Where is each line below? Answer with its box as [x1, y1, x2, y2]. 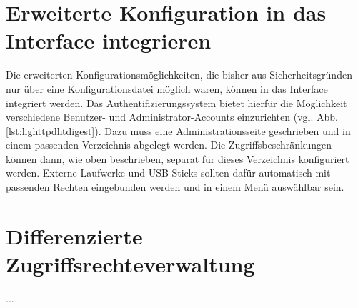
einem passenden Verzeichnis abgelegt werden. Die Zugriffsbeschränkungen [6, 137, 332, 152]
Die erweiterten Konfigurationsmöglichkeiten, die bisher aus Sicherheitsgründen [6, 67, 352, 82]
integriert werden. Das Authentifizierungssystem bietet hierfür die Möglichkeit [6, 95, 347, 110]
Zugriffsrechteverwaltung [6, 249, 255, 279]
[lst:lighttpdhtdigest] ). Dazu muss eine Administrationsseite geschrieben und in [6, 123, 351, 138]
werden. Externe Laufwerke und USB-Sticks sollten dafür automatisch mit [6, 165, 331, 180]
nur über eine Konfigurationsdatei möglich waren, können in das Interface [6, 81, 328, 96]
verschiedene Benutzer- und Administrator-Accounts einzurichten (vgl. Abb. [6, 109, 338, 124]
